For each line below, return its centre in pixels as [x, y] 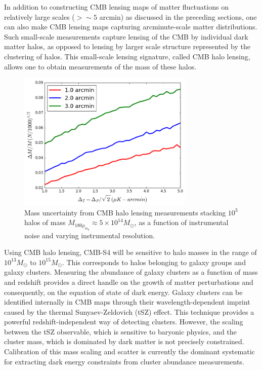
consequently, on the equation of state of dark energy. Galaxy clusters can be [123, 292]
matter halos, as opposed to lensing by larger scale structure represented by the [127, 46]
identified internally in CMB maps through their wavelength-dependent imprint [127, 302]
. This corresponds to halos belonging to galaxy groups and [154, 262]
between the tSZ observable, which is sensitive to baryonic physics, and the [120, 331]
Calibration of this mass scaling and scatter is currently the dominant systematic [129, 351]
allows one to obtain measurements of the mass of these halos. [100, 66]
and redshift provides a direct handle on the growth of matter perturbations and [129, 282]
